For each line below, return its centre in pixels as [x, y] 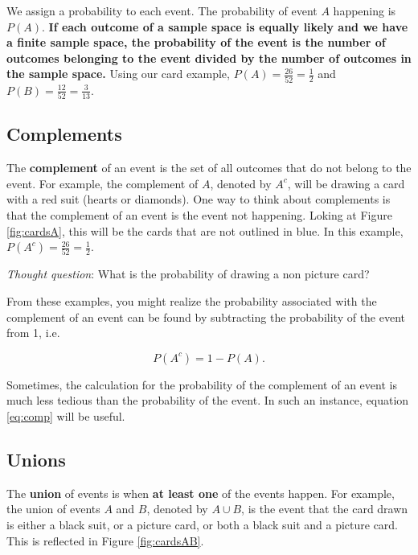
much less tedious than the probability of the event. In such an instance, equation [208, 400]
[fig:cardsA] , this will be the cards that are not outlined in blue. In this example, [205, 230]
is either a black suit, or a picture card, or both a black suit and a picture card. [203, 525]
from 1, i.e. [33, 333]
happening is [365, 10]
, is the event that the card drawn [325, 509]
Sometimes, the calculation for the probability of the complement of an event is [202, 384]
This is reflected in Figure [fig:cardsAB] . [105, 540]
